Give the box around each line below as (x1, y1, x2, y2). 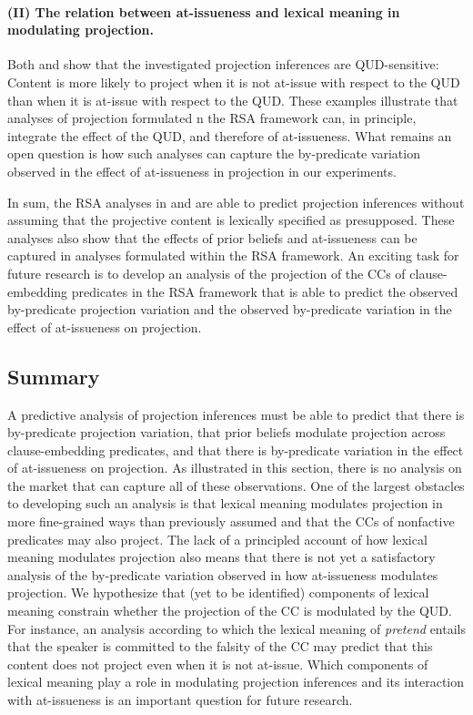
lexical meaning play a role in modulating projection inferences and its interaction (7, 672, 465, 691)
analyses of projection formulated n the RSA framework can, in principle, (7, 108, 417, 128)
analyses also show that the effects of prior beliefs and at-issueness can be (7, 228, 418, 247)
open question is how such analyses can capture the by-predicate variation (7, 144, 420, 163)
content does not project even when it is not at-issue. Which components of (7, 654, 428, 673)
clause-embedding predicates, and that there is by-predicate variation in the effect (7, 440, 464, 459)
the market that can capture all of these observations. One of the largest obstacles (7, 475, 465, 495)
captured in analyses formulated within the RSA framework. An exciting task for (7, 246, 459, 265)
